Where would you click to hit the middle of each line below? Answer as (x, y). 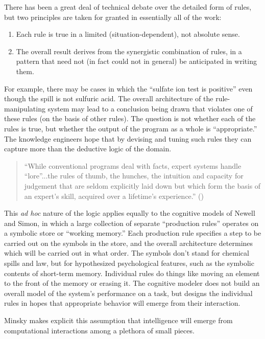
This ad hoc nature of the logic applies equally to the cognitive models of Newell (130, 213)
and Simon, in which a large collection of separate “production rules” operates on (131, 223)
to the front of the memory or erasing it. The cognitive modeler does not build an (132, 283)
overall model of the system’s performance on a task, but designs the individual (128, 293)
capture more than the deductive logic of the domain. (88, 149)
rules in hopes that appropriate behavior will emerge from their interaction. (122, 303)
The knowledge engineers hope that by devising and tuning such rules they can (128, 138)
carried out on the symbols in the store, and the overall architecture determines (129, 243)
